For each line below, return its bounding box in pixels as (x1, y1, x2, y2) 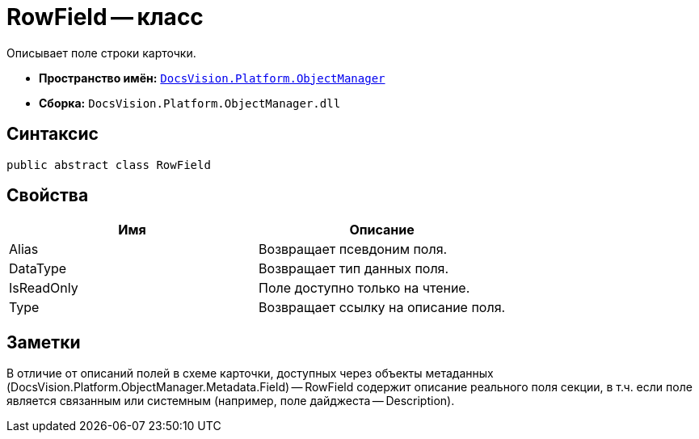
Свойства (6, 185, 89, 206)
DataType (9, 260, 67, 277)
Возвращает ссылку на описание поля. (259, 299, 506, 316)
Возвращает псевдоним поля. (259, 241, 448, 258)
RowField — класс (6, 3, 204, 31)
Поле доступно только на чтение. (259, 280, 470, 297)
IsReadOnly (9, 280, 78, 297)
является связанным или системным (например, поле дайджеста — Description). (6, 394, 455, 408)
